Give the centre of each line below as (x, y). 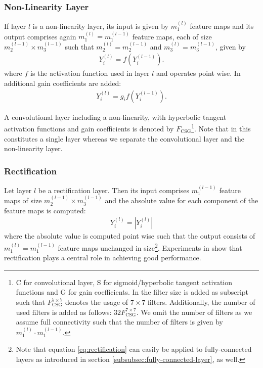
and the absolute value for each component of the (182, 200)
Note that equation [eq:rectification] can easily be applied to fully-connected (134, 349)
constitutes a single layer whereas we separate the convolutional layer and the (124, 138)
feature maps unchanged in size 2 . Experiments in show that (150, 247)
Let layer (18, 190)
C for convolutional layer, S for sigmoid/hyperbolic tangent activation (124, 282)
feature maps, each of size (172, 36)
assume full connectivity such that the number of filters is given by (119, 322)
